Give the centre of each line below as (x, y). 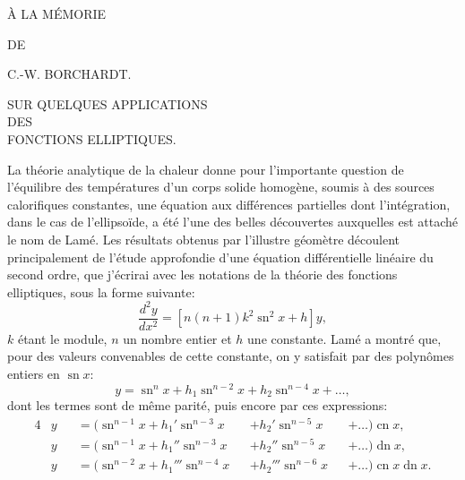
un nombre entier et (177, 338)
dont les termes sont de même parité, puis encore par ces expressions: (198, 405)
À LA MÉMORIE (57, 13)
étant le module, (62, 338)
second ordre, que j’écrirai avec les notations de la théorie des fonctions (202, 274)
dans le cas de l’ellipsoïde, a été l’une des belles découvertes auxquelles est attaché (233, 222)
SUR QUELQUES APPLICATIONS (108, 103)
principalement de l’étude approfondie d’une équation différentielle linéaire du (220, 257)
